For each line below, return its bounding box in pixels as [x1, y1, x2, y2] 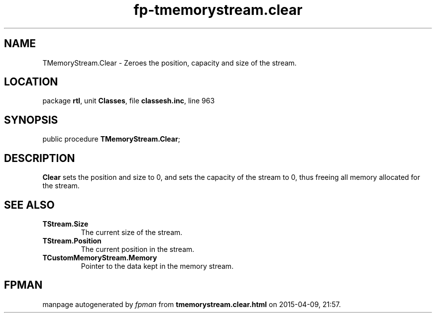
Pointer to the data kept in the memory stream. [81, 261, 234, 270]
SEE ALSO [4, 198, 55, 211]
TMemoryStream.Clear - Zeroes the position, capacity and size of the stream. [42, 58, 297, 67]
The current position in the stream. [81, 244, 195, 253]
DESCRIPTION [4, 152, 75, 164]
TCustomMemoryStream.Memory [42, 253, 157, 262]
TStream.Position [42, 236, 102, 245]
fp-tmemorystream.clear [133, 1, 303, 18]
